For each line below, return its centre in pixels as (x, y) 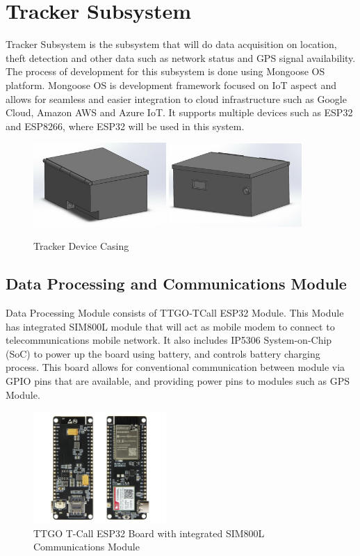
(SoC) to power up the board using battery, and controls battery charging (163, 353)
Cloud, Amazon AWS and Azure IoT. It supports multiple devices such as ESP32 (179, 112)
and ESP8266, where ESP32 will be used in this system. (125, 126)
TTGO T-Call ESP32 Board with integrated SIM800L (149, 533)
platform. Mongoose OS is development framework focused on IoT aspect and (171, 85)
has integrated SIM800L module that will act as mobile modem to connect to (170, 326)
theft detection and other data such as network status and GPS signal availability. (181, 57)
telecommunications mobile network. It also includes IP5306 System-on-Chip (169, 340)
